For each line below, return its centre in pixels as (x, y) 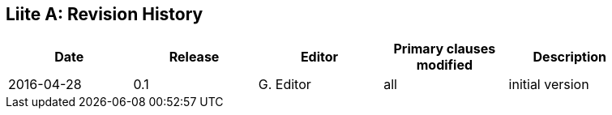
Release (194, 57)
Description (569, 57)
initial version (549, 85)
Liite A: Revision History (105, 14)
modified (445, 65)
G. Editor (285, 85)
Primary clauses (445, 49)
